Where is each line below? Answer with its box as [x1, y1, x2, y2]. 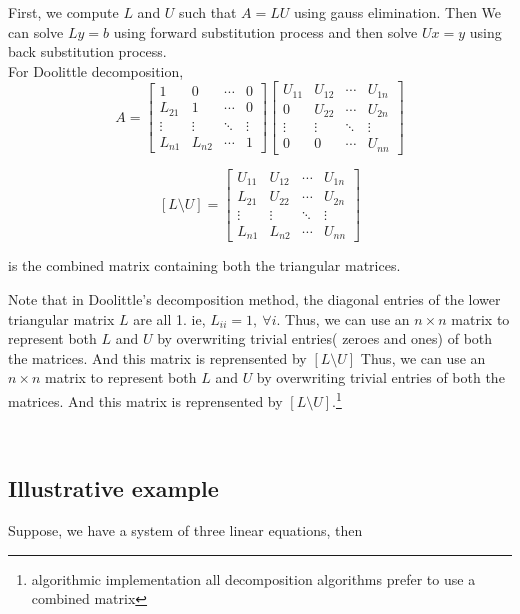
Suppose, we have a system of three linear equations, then [8, 519, 363, 540]
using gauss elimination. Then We [293, 2, 502, 22]
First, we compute [8, 2, 119, 22]
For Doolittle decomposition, [8, 60, 184, 81]
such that [179, 2, 237, 22]
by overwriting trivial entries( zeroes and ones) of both [157, 328, 493, 349]
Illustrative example [8, 473, 219, 504]
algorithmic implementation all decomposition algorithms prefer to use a [31, 568, 476, 589]
